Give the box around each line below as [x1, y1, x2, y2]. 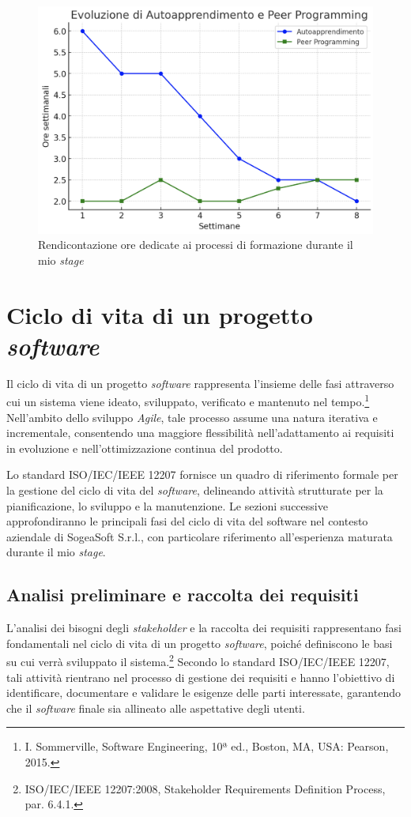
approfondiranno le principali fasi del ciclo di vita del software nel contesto [6, 513, 368, 529]
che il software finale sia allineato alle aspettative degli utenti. [6, 699, 305, 716]
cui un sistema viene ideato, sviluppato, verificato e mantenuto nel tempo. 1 [6, 391, 370, 410]
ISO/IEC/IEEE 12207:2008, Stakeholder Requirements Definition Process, [25, 780, 386, 796]
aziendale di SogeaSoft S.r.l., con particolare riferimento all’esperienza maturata [6, 528, 393, 544]
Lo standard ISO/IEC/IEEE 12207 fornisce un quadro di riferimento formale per [6, 466, 398, 483]
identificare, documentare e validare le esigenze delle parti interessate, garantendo [6, 684, 401, 701]
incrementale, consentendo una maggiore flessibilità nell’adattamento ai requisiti [6, 424, 394, 441]
